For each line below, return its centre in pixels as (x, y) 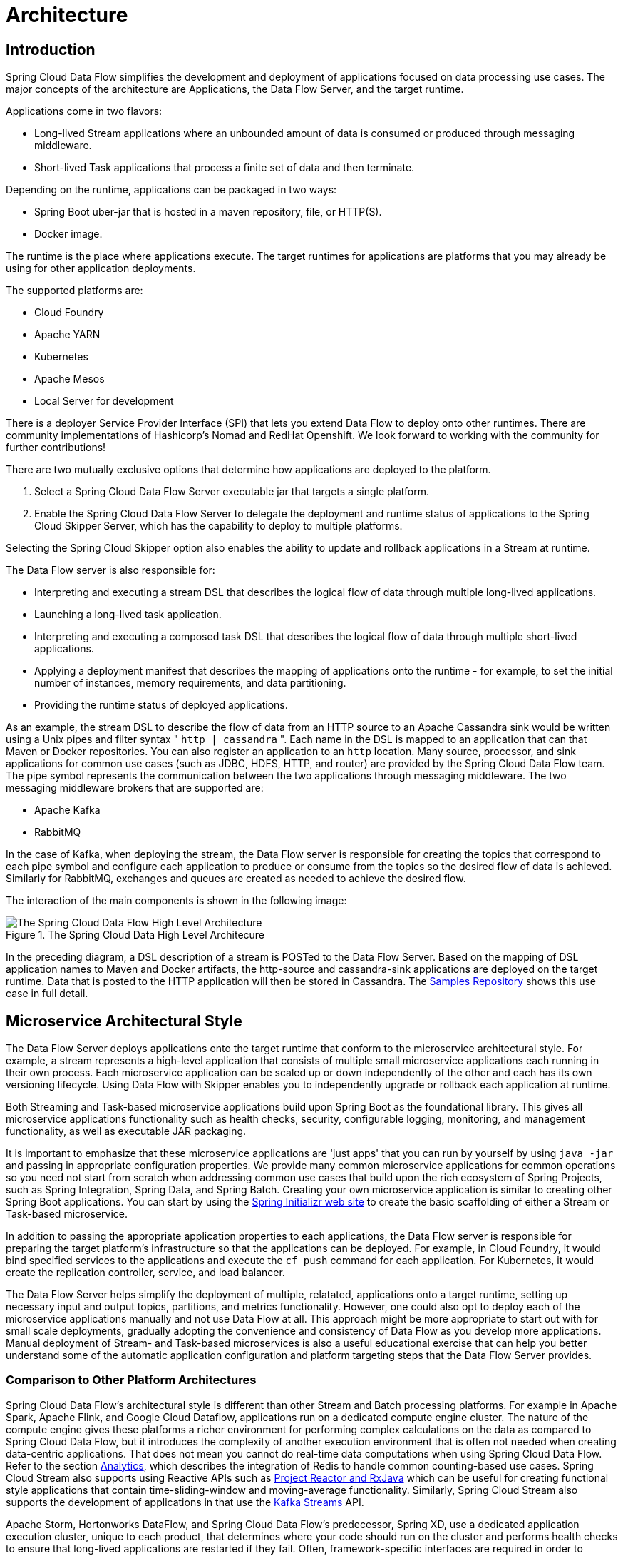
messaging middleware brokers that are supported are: (135, 788)
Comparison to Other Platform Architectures (131, 1380)
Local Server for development (104, 401)
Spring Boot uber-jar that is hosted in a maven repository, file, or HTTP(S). (208, 212)
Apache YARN (67, 335)
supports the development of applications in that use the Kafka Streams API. (185, 1502)
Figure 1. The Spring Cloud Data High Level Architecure (135, 935)
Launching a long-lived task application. (128, 615)
